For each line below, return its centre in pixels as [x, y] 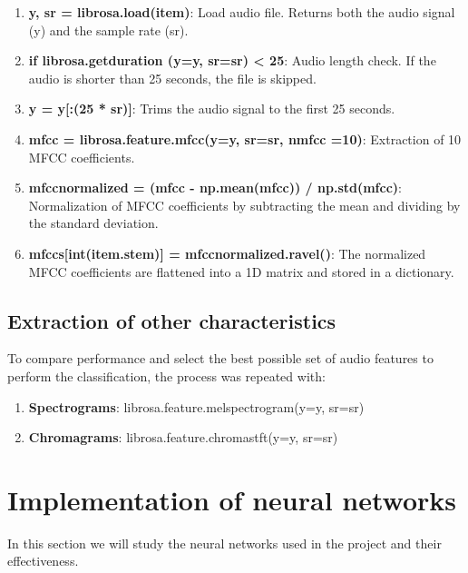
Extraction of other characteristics [172, 320]
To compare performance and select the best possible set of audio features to [220, 358]
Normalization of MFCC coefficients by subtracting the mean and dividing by [244, 205]
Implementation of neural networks [232, 499]
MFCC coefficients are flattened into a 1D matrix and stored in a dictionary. [241, 271]
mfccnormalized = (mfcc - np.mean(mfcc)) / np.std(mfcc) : [215, 188]
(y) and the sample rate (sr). [108, 30]
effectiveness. [43, 561]
